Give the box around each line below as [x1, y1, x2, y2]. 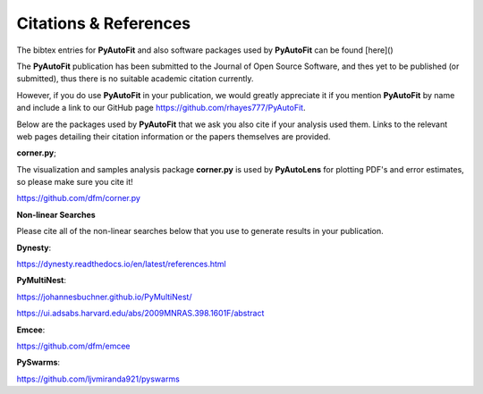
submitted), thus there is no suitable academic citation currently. [16, 73, 254, 84]
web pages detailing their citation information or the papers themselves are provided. [16, 130, 331, 142]
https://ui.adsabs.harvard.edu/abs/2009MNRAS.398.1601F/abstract [16, 308, 265, 319]
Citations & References [16, 13, 191, 33]
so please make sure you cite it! [16, 177, 133, 188]
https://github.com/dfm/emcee [16, 340, 131, 351]
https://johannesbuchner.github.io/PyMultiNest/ [16, 291, 192, 302]
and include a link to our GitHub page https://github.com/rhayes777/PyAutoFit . [16, 103, 306, 113]
